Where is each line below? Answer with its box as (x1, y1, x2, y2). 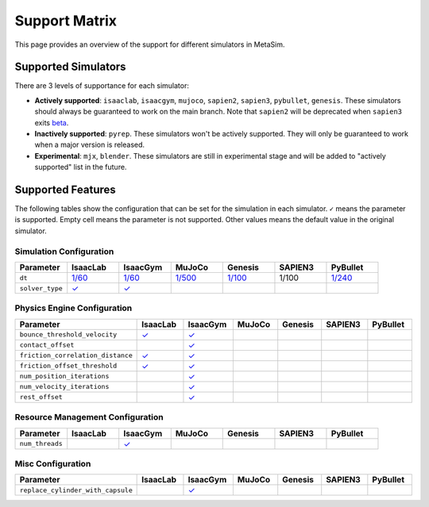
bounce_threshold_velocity (19, 330, 118, 339)
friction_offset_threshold (19, 362, 118, 371)
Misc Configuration (14, 458, 91, 469)
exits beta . (34, 117, 69, 127)
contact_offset (19, 341, 75, 349)
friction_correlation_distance (19, 351, 133, 360)
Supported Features (14, 183, 117, 196)
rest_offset (19, 393, 63, 401)
